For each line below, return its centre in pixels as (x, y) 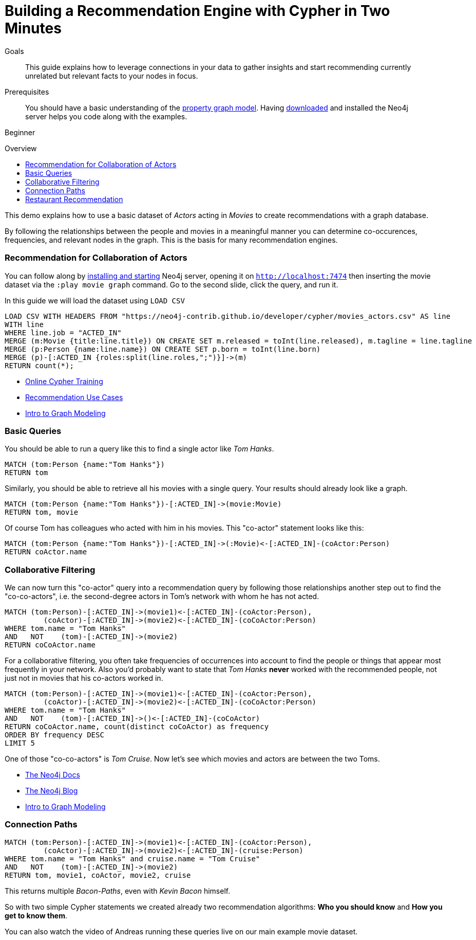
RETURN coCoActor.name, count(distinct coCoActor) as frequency (137, 727)
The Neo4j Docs (53, 775)
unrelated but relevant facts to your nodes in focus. (112, 76)
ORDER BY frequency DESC (54, 735)
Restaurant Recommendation (74, 199)
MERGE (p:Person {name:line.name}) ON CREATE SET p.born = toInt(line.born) (163, 349)
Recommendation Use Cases (74, 397)
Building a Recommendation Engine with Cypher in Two (197, 11)
